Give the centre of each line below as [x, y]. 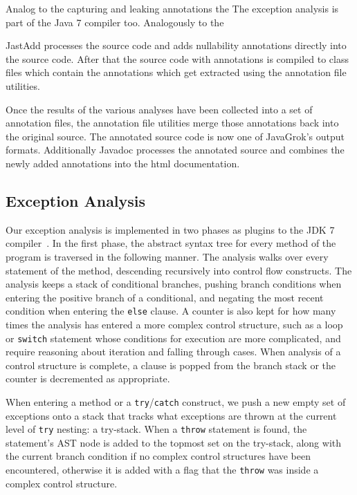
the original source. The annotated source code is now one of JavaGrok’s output [175, 136]
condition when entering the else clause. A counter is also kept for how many [171, 311]
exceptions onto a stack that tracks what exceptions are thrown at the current [171, 415]
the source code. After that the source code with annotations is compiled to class [177, 58]
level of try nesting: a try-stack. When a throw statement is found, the [156, 429]
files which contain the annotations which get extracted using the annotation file [176, 72]
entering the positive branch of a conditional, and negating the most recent [165, 297]
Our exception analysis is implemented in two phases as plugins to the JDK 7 [170, 229]
